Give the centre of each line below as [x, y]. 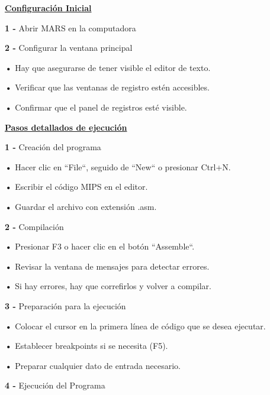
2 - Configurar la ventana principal [69, 48]
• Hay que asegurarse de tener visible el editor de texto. [108, 67]
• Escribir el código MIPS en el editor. [76, 187]
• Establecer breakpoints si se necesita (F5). [86, 346]
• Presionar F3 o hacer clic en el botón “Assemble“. [100, 246]
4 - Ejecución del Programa [55, 385]
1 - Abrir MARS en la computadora [70, 27]
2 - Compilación [34, 226]
